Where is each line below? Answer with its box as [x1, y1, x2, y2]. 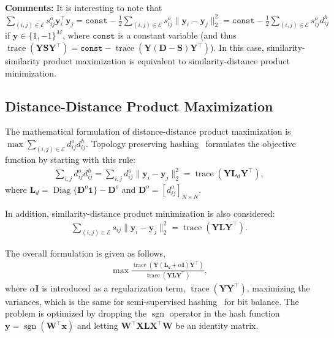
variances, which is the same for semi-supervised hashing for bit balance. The [5, 295, 299, 307]
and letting [77, 319, 118, 332]
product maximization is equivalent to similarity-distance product [43, 54, 290, 67]
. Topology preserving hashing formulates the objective [86, 137, 296, 150]
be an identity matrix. [175, 319, 259, 332]
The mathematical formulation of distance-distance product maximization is [5, 125, 291, 138]
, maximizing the [246, 281, 310, 294]
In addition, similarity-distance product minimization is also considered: [5, 206, 275, 219]
